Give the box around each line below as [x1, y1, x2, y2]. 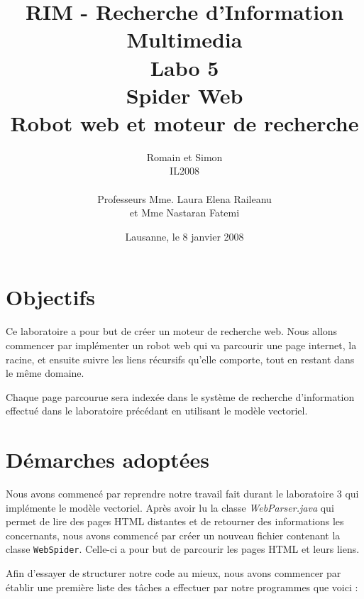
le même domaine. [6, 366, 84, 380]
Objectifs [6, 282, 95, 312]
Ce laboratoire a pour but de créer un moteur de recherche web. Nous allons [6, 324, 338, 339]
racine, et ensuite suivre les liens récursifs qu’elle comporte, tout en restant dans [6, 351, 355, 366]
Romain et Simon [146, 149, 223, 164]
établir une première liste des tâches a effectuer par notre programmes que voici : [6, 579, 358, 594]
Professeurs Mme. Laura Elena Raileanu [97, 191, 272, 206]
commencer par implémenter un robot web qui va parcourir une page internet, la [6, 337, 357, 352]
